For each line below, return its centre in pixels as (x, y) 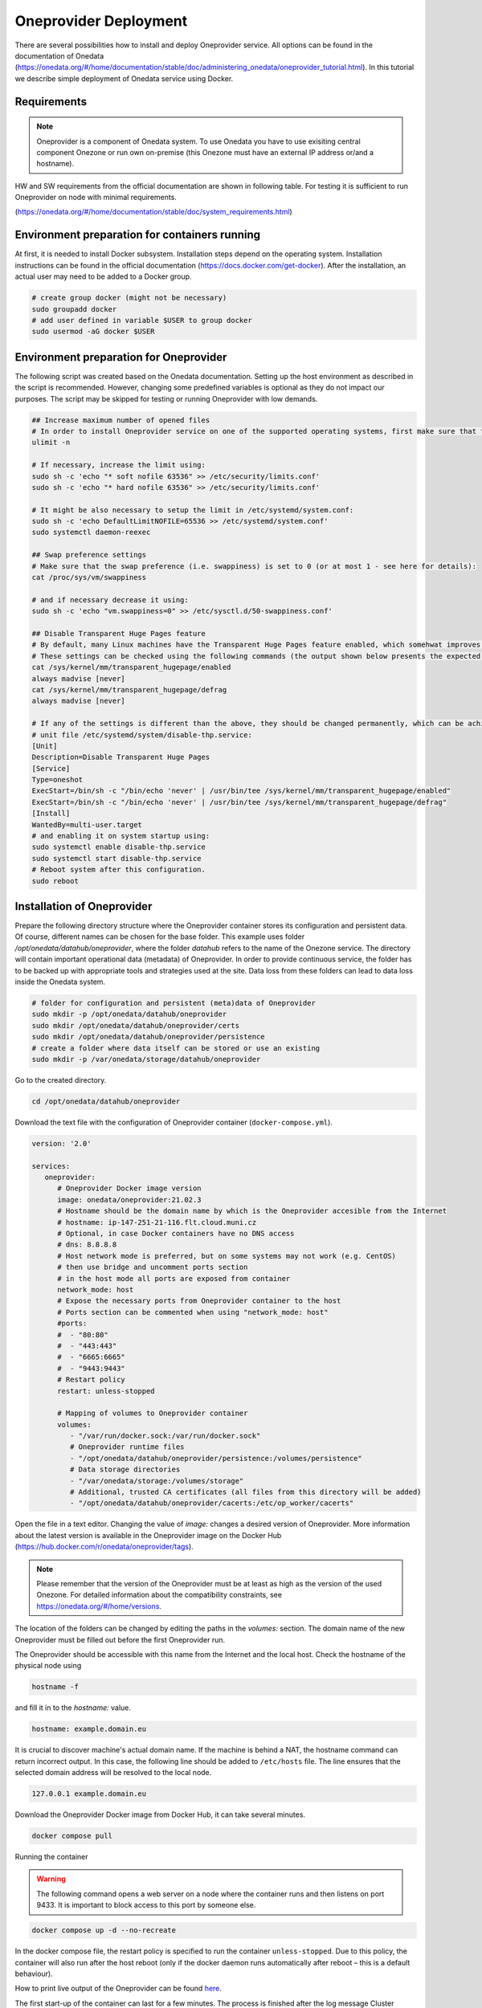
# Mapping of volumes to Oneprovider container (153, 1413)
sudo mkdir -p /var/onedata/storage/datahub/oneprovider (146, 1059)
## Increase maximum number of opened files (121, 420)
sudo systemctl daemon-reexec (91, 533)
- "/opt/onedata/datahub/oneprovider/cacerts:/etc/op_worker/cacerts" (212, 1503)
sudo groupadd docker (74, 309)
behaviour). (34, 1973)
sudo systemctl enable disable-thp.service (119, 847)
